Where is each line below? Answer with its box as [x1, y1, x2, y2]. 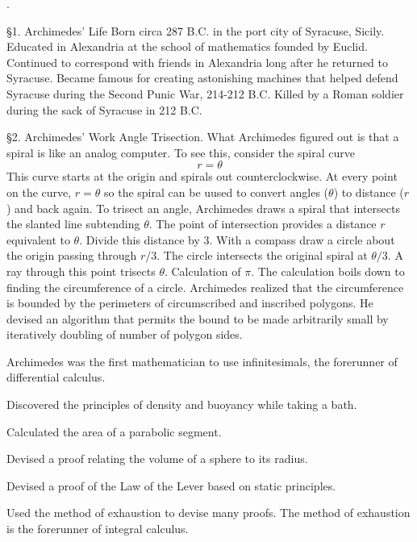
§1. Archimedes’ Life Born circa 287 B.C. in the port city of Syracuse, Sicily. [6, 22, 385, 39]
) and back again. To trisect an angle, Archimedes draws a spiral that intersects [6, 199, 400, 216]
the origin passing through [6, 247, 137, 264]
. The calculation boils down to [251, 262, 405, 279]
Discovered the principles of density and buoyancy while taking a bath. [6, 396, 357, 413]
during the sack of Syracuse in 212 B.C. [6, 101, 202, 118]
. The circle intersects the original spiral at [156, 247, 368, 264]
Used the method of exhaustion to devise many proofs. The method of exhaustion [6, 504, 411, 521]
